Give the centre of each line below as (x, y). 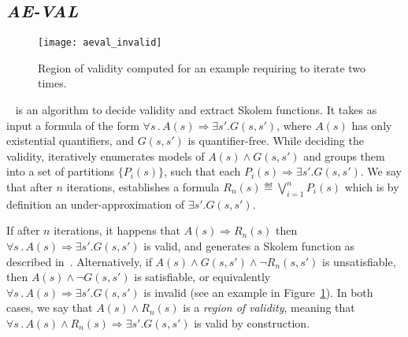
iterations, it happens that (117, 230)
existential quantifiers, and (70, 141)
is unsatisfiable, (359, 261)
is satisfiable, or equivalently (202, 277)
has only (372, 125)
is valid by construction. (252, 322)
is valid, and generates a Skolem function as (249, 246)
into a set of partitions (61, 171)
